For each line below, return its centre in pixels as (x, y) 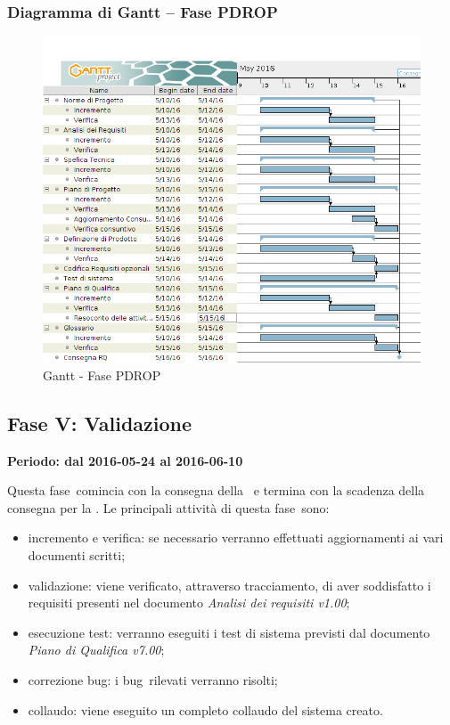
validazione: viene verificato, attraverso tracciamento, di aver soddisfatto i (229, 585)
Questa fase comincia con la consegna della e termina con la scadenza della (216, 490)
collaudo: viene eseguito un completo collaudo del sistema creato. (205, 709)
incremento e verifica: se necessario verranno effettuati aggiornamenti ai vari (236, 538)
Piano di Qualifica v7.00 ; (96, 650)
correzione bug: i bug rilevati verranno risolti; (153, 680)
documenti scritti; (77, 555)
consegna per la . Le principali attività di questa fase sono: (168, 507)
